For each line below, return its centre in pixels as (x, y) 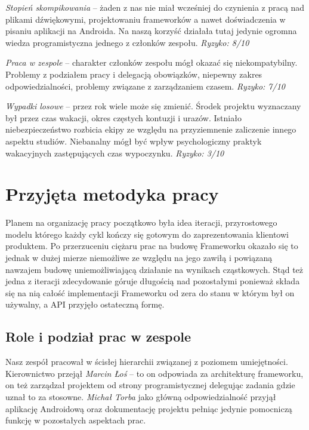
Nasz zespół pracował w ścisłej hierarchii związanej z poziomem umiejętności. (147, 362)
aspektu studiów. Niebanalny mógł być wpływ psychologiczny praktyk (134, 141)
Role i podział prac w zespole (98, 337)
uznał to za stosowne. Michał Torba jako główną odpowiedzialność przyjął (141, 396)
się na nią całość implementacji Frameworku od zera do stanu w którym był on (150, 292)
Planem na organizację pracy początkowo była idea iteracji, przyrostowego (141, 222)
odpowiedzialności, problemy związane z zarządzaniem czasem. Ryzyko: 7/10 (145, 86)
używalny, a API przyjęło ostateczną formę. (85, 304)
